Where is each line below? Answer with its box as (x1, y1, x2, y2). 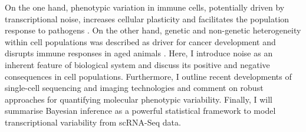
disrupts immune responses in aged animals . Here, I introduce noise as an (5, 47, 273, 59)
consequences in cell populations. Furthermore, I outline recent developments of (5, 70, 292, 82)
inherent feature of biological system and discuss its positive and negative (5, 58, 270, 70)
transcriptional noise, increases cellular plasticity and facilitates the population (5, 12, 289, 25)
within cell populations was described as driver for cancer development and (5, 35, 276, 48)
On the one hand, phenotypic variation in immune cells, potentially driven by (5, 1, 285, 13)
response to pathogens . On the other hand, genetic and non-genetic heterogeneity (5, 24, 301, 36)
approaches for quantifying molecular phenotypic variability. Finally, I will (5, 93, 272, 105)
